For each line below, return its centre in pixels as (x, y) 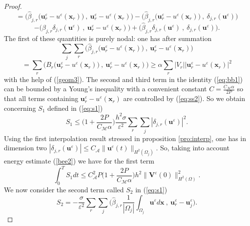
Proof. (13, 6)
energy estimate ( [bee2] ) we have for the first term (79, 161)
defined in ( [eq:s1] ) (75, 108)
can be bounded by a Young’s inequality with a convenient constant (105, 89)
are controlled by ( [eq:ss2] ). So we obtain (184, 98)
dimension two (25, 148)
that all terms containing (41, 98)
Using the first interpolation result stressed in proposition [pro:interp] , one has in (125, 138)
